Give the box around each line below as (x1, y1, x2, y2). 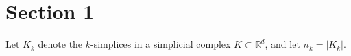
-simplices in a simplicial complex (90, 37, 231, 51)
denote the (38, 37, 83, 51)
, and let (265, 37, 300, 51)
